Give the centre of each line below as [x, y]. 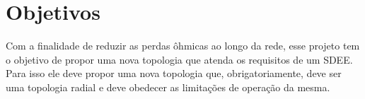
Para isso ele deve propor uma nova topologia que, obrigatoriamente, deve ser [174, 73]
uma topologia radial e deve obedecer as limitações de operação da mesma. [168, 87]
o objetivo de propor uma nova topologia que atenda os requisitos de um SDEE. [179, 59]
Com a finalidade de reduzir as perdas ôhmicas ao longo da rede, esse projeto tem [183, 46]
